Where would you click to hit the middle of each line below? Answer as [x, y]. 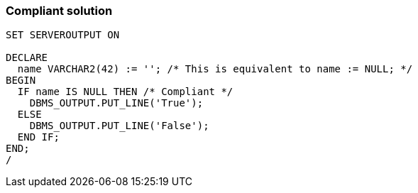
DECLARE [27, 58]
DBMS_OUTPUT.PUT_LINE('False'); [119, 126]
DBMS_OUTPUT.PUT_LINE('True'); [116, 103]
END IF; [38, 137]
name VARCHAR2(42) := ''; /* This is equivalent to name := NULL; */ [215, 69]
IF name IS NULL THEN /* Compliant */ [125, 92]
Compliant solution [59, 11]
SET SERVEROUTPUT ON [63, 35]
